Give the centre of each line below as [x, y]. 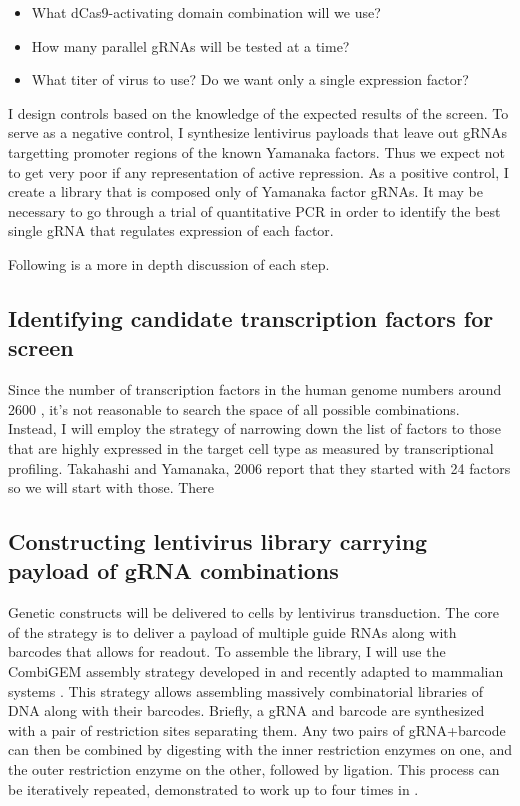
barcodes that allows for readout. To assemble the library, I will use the [227, 651]
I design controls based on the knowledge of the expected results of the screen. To [258, 112]
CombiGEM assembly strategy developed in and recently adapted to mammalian [256, 671]
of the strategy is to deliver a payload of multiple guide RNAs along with [232, 631]
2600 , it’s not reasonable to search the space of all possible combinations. [234, 408]
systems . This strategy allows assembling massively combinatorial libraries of [246, 690]
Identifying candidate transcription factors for [251, 317]
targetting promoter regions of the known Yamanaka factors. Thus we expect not [257, 151]
